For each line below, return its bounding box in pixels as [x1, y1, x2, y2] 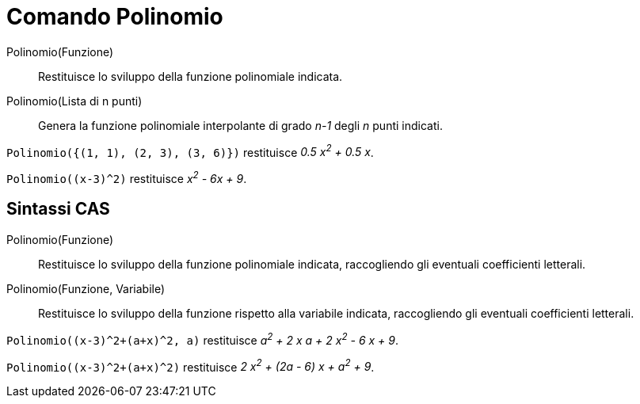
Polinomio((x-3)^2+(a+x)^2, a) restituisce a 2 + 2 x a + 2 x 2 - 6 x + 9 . [6, 330, 398, 347]
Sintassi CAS [6, 199, 110, 219]
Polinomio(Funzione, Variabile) [6, 281, 166, 295]
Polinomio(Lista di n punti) [6, 93, 143, 108]
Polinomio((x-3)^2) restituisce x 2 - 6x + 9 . [6, 170, 247, 186]
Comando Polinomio [6, 3, 223, 30]
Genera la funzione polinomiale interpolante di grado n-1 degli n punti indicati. [38, 118, 443, 132]
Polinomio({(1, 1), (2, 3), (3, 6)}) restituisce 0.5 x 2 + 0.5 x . [6, 143, 374, 159]
